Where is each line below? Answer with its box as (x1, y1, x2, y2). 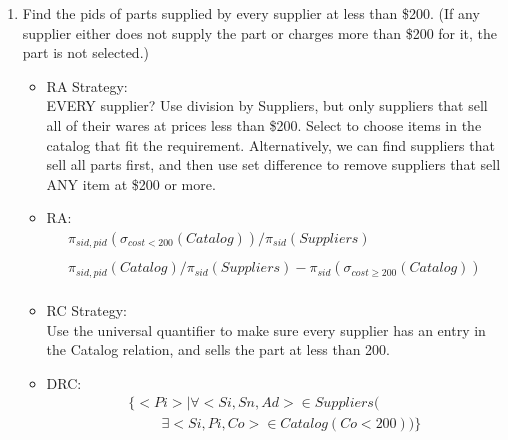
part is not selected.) (22, 42, 149, 63)
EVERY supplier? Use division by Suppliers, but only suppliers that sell (46, 95, 488, 116)
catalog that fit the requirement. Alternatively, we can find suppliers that (46, 134, 495, 155)
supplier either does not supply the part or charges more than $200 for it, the (22, 22, 498, 43)
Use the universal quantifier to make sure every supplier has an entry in (46, 319, 486, 340)
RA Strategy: (46, 75, 128, 96)
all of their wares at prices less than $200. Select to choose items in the (46, 114, 482, 135)
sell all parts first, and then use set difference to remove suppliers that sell (46, 154, 501, 175)
